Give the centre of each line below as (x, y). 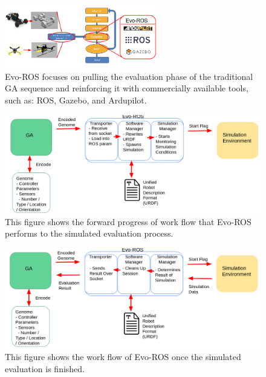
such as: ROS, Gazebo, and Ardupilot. (76, 100)
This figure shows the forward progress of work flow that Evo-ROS (128, 221)
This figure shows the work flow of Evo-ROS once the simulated (123, 357)
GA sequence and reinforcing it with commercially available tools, (127, 88)
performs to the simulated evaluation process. (89, 233)
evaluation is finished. (45, 368)
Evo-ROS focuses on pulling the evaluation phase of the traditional (129, 76)
